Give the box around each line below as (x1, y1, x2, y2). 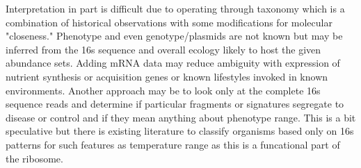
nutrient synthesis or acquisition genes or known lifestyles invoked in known (6, 69, 328, 83)
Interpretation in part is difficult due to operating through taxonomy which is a (6, 1, 345, 15)
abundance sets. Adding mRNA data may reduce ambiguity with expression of (6, 56, 340, 70)
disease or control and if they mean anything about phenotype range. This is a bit (6, 110, 356, 124)
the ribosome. (6, 151, 63, 165)
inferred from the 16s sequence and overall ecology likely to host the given (6, 42, 321, 56)
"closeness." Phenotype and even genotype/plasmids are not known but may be (6, 28, 343, 43)
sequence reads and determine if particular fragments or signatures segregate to (6, 96, 344, 111)
